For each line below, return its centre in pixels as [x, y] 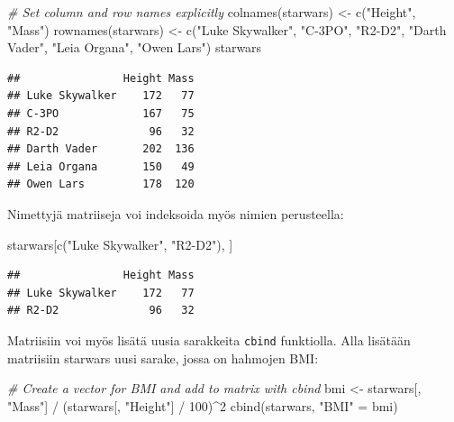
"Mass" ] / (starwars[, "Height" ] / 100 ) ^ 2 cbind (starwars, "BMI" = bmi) [203, 405]
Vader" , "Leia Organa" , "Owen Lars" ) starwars [135, 47]
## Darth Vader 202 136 [101, 149]
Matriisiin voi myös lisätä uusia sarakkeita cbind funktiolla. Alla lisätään [209, 339]
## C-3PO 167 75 [101, 113]
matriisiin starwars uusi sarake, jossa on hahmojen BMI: [163, 358]
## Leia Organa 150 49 [101, 166]
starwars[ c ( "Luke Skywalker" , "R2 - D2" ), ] [120, 244]
